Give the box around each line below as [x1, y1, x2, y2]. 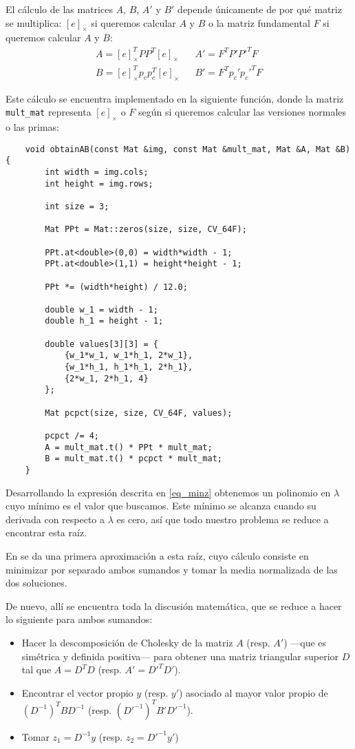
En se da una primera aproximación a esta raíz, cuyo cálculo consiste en [6, 549, 309, 563]
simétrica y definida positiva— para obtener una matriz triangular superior [21, 648, 339, 663]
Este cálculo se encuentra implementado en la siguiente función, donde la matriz [6, 91, 344, 105]
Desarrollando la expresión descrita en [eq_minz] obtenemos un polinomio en [6, 485, 331, 499]
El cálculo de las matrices [6, 2, 113, 16]
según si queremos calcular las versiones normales [138, 105, 347, 119]
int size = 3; [45, 201, 109, 211]
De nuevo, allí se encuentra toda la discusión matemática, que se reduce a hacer [6, 598, 342, 613]
